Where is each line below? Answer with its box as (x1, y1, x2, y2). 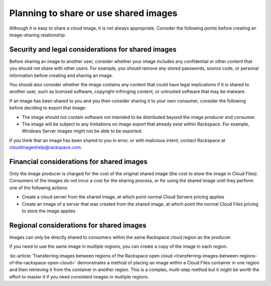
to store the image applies (22, 208, 76, 214)
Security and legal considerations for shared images (9, 45, 177, 54)
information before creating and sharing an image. (9, 72, 113, 78)
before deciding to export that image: (9, 105, 86, 111)
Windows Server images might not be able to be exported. (22, 128, 143, 134)
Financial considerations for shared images (9, 157, 148, 166)
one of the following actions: (9, 185, 68, 191)
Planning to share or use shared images (9, 8, 178, 19)
